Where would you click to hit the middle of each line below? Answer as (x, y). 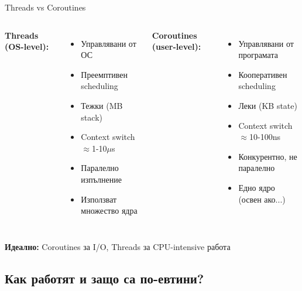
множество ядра (109, 210)
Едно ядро (257, 187)
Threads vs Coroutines (45, 7)
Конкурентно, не (268, 156)
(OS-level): (27, 47)
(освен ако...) (262, 199)
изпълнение (101, 179)
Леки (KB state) (268, 105)
